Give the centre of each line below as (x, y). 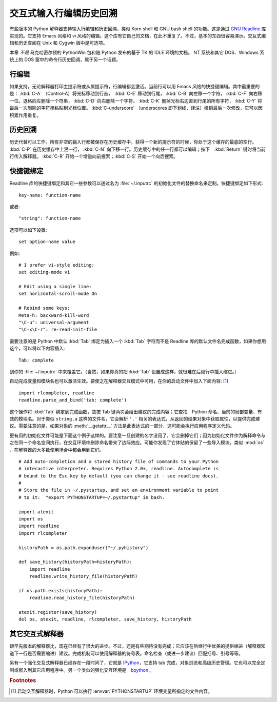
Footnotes (23, 680)
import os (31, 519)
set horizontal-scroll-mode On (58, 294)
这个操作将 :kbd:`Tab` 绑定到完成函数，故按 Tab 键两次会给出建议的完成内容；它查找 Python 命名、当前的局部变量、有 (136, 412)
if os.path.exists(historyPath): (61, 590)
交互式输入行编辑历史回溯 (64, 13)
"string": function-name (50, 218)
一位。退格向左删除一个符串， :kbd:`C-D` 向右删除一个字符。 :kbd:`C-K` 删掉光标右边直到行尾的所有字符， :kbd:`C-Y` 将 (136, 101)
